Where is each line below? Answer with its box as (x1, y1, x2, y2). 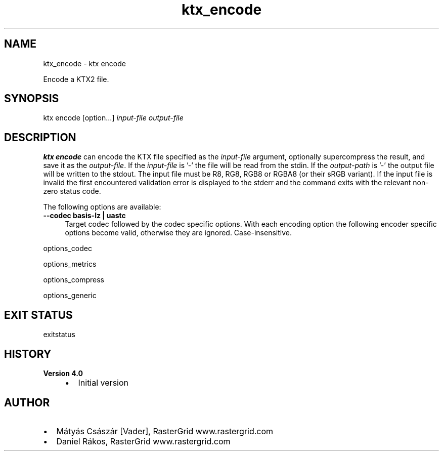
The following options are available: (43, 202, 161, 212)
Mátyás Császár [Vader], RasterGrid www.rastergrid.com (56, 426, 274, 436)
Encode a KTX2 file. (43, 74, 109, 84)
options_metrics (43, 260, 97, 269)
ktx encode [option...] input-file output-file (43, 113, 184, 122)
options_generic (43, 291, 97, 300)
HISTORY (4, 347, 52, 360)
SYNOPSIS (4, 92, 59, 105)
